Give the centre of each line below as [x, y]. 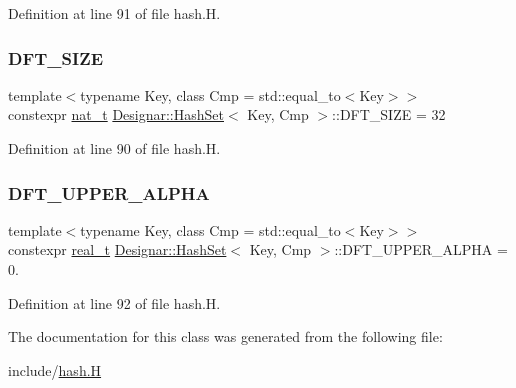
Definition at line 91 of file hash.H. [114, 13]
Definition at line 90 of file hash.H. [114, 148]
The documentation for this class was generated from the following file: [225, 336]
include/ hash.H [55, 369]
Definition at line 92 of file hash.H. [114, 302]
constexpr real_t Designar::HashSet [117, 249]
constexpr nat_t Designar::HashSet [116, 114]
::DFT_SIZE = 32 [389, 114]
